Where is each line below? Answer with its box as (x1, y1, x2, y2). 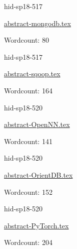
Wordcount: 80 (4, 35, 49, 45)
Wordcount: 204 (4, 237, 52, 247)
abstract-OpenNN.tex (4, 119, 70, 130)
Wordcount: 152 (4, 186, 52, 197)
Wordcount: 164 (4, 85, 52, 95)
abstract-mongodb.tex (4, 18, 71, 28)
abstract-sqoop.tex (4, 68, 60, 79)
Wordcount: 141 (4, 136, 52, 146)
